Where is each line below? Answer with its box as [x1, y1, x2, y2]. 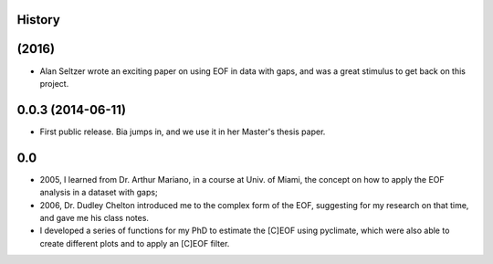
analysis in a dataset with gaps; [39, 187, 159, 198]
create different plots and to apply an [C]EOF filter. [39, 238, 230, 248]
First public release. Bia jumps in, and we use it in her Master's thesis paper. [39, 126, 326, 137]
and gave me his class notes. [39, 212, 150, 223]
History [16, 12, 61, 27]
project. [39, 78, 69, 89]
